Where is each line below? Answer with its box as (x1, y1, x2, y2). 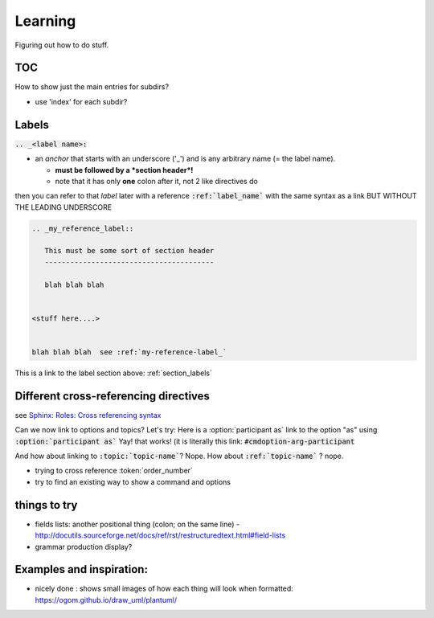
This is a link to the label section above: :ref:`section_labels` (14, 368, 212, 378)
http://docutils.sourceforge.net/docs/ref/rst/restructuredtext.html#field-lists (35, 530, 286, 540)
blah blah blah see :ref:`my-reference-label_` (31, 347, 227, 357)
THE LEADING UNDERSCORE (14, 202, 113, 212)
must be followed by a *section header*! (55, 165, 194, 174)
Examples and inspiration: (14, 563, 149, 576)
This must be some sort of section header (44, 246, 215, 256)
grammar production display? (35, 542, 133, 551)
